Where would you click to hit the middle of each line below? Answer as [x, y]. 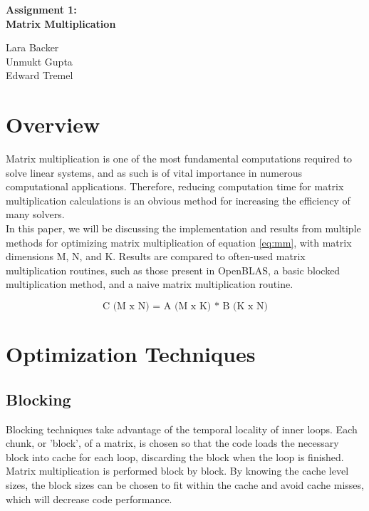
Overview [53, 124]
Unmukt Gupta [39, 61]
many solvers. [35, 214]
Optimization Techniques [131, 354]
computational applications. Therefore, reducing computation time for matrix [175, 186]
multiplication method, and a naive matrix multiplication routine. [150, 284]
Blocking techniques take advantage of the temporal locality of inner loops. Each [182, 429]
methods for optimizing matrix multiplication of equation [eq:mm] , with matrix [179, 242]
